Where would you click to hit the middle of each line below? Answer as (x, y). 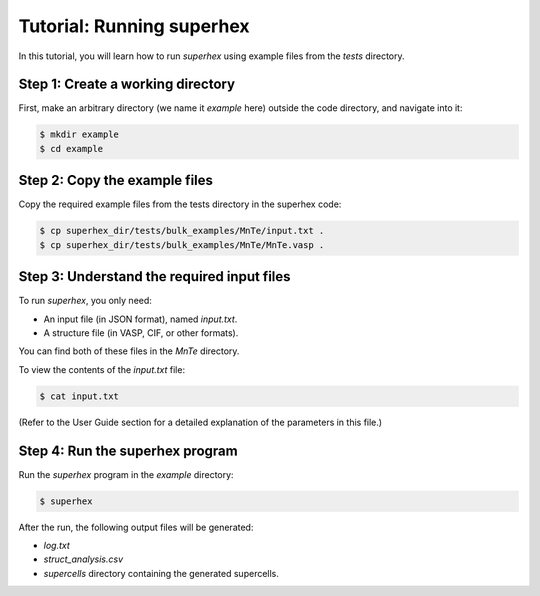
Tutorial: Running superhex (134, 26)
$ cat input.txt (79, 396)
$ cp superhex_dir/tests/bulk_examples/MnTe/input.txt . (182, 231)
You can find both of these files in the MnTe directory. (129, 351)
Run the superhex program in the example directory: (126, 474)
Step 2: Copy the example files (116, 180)
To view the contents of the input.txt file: (101, 369)
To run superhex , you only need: (85, 301)
